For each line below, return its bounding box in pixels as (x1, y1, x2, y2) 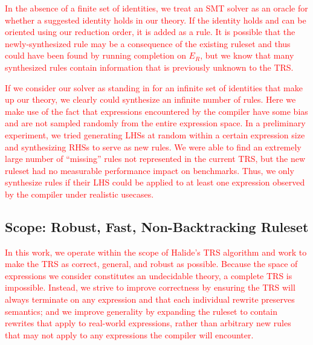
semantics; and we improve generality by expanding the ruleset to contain (5, 305, 278, 317)
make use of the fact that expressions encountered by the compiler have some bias (5, 105, 308, 117)
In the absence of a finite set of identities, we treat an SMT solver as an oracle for (5, 2, 308, 14)
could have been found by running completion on (5, 49, 186, 62)
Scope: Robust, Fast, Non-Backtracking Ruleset (5, 217, 309, 236)
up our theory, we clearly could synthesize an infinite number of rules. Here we (5, 93, 296, 106)
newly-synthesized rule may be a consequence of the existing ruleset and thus (5, 37, 291, 50)
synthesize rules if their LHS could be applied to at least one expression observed (5, 176, 305, 189)
